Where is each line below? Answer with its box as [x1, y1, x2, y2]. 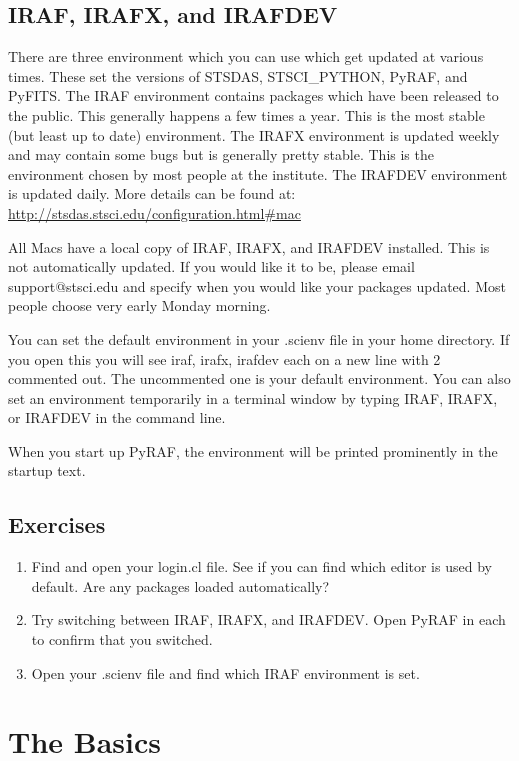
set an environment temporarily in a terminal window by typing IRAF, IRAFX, [8, 387, 498, 408]
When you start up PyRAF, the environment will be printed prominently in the [8, 440, 498, 461]
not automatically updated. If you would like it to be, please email [8, 256, 415, 277]
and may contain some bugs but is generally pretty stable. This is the [8, 144, 434, 165]
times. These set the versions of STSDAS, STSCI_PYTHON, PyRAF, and [8, 65, 468, 86]
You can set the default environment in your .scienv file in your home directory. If [8, 328, 510, 349]
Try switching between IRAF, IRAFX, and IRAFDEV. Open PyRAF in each [31, 609, 506, 630]
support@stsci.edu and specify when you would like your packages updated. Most [8, 275, 506, 296]
